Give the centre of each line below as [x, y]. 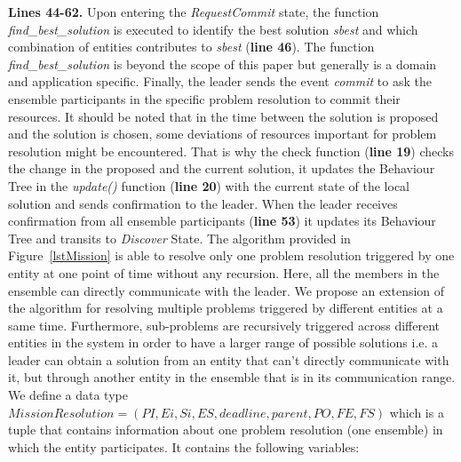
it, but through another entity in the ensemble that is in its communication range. [232, 377]
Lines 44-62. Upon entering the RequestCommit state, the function [194, 12]
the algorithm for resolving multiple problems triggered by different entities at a [226, 308]
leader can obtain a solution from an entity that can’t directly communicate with [229, 359]
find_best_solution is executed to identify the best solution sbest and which [213, 29]
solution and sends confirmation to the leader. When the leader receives [203, 203]
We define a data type [68, 395]
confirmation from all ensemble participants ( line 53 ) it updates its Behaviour [222, 221]
